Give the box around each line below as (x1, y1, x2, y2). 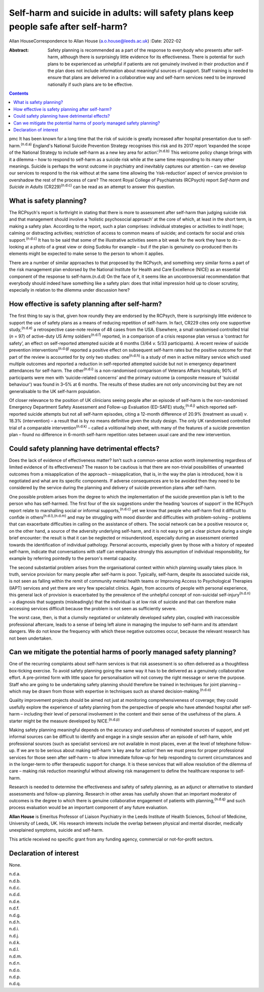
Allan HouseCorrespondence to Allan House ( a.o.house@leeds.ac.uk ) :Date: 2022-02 (9, 38, 181, 44)
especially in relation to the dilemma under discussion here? (9, 287, 130, 293)
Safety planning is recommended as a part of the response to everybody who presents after (47, 47, 233, 53)
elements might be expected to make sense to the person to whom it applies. (9, 250, 165, 257)
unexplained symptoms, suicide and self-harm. (9, 827, 104, 833)
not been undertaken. (9, 635, 53, 641)
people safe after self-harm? (9, 21, 128, 32)
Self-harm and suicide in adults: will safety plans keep (9, 7, 234, 18)
